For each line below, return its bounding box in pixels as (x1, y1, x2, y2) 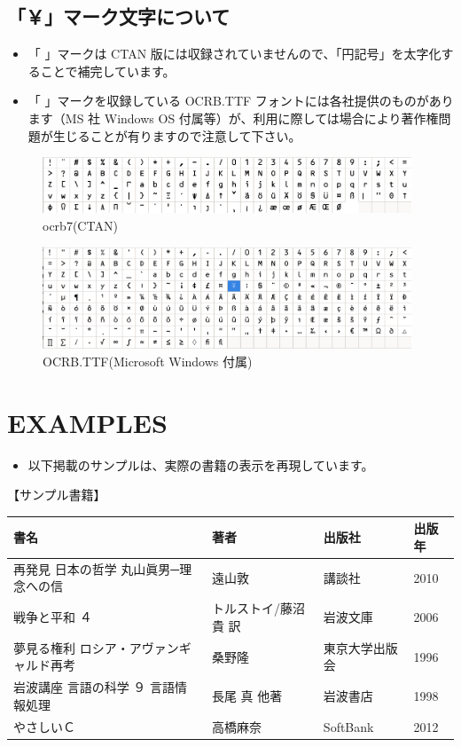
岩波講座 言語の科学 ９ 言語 (13, 678, 175, 696)
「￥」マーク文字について (7, 3, 230, 30)
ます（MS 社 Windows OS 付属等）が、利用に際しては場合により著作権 (27, 108, 439, 127)
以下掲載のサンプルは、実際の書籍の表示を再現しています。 (27, 455, 374, 474)
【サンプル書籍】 (7, 485, 106, 504)
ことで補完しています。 (40, 61, 176, 80)
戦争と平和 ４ (13, 608, 92, 626)
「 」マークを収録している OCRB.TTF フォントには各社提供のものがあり (27, 91, 454, 110)
